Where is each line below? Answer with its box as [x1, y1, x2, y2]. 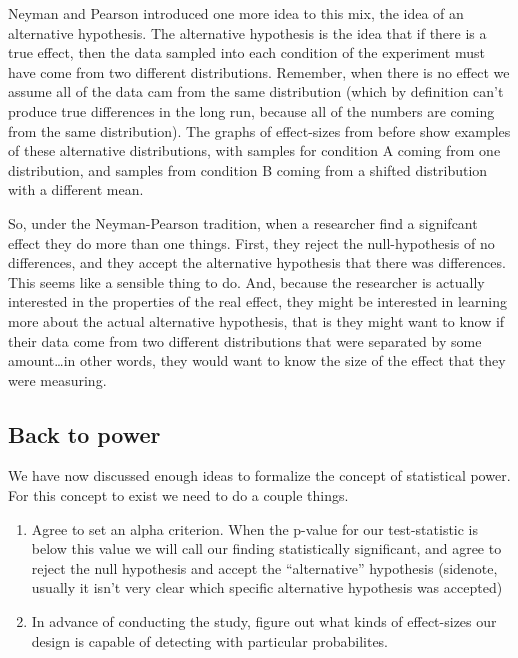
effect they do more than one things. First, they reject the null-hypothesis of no [8, 232, 495, 253]
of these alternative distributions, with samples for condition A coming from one [8, 140, 501, 161]
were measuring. [8, 369, 107, 390]
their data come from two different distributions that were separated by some [8, 330, 482, 351]
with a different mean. [8, 179, 144, 200]
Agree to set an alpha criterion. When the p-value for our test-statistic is [31, 518, 479, 539]
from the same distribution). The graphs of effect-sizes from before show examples [8, 120, 511, 141]
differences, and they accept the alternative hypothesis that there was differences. [8, 252, 506, 273]
